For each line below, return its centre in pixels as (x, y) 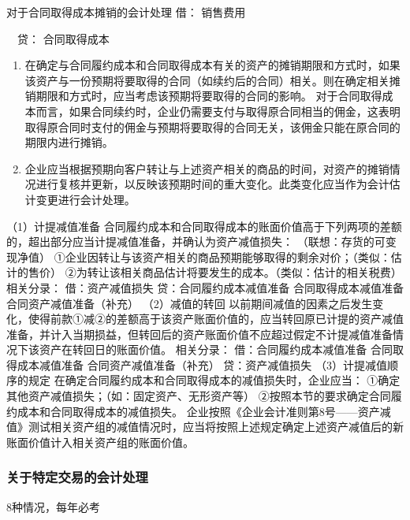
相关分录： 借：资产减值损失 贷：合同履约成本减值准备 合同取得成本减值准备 (205, 287)
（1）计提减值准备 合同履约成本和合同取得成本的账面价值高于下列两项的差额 (204, 226)
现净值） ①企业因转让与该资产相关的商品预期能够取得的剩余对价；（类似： (199, 256)
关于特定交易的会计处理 (77, 477)
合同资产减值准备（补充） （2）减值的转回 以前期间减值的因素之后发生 (190, 303)
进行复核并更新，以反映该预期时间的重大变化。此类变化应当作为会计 (212, 184)
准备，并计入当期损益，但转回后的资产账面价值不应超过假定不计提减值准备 (199, 334)
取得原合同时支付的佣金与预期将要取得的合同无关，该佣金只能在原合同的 (212, 126)
